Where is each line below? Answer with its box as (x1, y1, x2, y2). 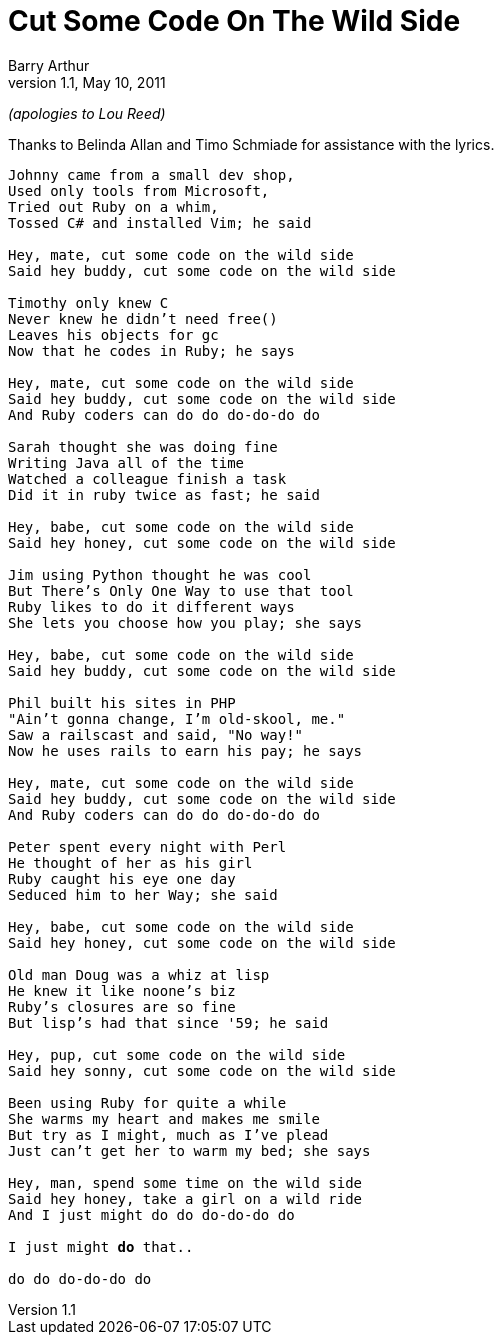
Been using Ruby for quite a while (8, 1094, 287, 1111)
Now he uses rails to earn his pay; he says (8, 742, 363, 759)
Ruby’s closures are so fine (8, 998, 236, 1015)
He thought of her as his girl (8, 854, 253, 871)
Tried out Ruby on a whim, (8, 198, 219, 215)
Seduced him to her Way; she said (8, 886, 278, 903)
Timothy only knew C (8, 294, 169, 311)
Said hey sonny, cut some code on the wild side (8, 1062, 396, 1079)
